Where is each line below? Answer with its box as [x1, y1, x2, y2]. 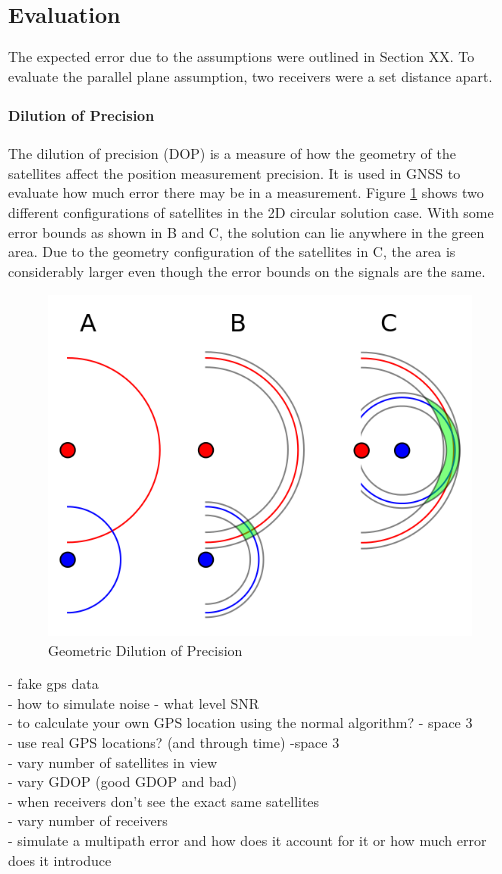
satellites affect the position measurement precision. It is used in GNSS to [8, 162, 461, 183]
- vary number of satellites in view [8, 751, 218, 772]
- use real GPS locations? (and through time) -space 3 [8, 732, 340, 753]
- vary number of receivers [8, 810, 168, 831]
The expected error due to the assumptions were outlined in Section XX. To [8, 46, 475, 67]
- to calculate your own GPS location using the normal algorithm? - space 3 [8, 712, 473, 733]
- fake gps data [8, 673, 99, 694]
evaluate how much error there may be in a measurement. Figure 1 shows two [8, 182, 484, 203]
